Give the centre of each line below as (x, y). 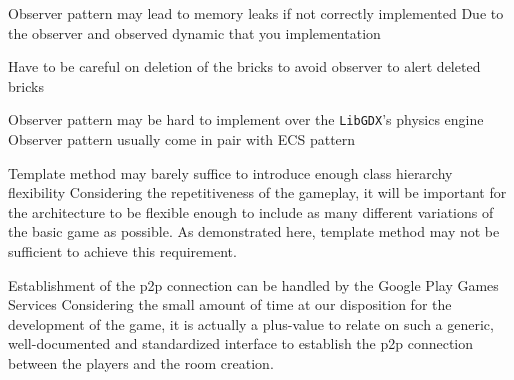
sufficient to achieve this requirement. (122, 251)
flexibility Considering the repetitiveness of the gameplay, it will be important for (257, 192)
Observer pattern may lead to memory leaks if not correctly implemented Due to (256, 13)
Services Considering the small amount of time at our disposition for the (230, 304)
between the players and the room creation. (141, 362)
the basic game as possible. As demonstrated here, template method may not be (254, 231)
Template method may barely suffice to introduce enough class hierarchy (230, 172)
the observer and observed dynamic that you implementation (194, 32)
